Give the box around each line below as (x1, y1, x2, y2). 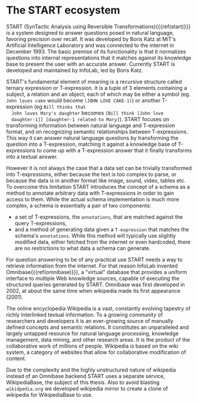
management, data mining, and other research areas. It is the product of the (6, 336, 190, 343)
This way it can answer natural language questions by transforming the (6, 134, 179, 141)
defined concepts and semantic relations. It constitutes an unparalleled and (6, 323, 189, 330)
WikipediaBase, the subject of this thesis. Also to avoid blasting (6, 379, 160, 386)
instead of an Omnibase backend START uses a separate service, (6, 372, 165, 379)
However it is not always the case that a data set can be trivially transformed (6, 164, 192, 171)
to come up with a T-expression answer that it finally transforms (37, 146, 192, 153)
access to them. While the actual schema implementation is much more (6, 195, 180, 203)
